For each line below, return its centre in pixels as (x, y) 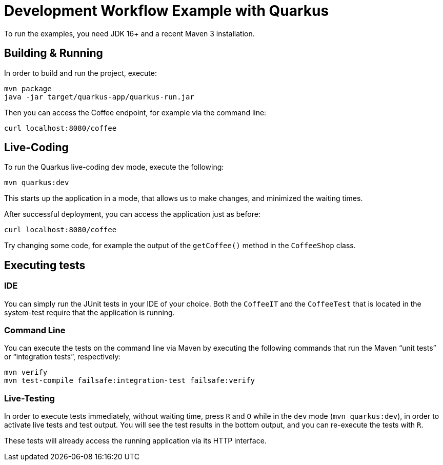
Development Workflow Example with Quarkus (167, 11)
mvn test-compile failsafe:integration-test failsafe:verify (129, 381)
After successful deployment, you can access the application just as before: (132, 214)
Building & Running (54, 53)
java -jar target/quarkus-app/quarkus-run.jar (99, 97)
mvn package (28, 88)
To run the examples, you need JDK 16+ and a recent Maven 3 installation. (129, 33)
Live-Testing (29, 398)
